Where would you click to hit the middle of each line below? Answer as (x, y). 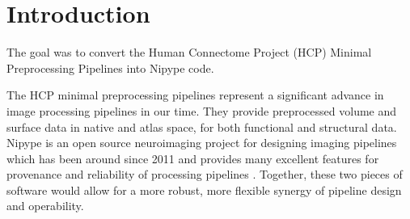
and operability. (45, 206)
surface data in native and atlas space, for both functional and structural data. (202, 126)
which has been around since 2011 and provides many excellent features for (193, 158)
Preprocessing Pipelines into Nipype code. (110, 67)
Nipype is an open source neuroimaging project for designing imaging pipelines (202, 143)
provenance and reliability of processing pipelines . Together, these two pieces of (205, 174)
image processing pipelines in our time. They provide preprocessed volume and (202, 110)
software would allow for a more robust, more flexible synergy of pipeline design (204, 190)
